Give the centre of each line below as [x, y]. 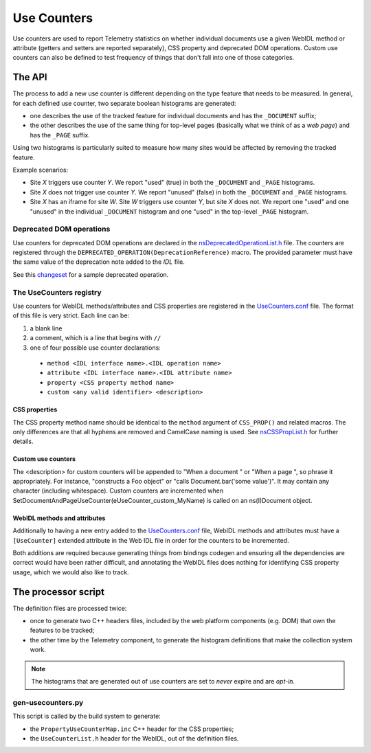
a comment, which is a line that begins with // [95, 338]
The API [30, 77]
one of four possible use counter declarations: [95, 348]
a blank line [46, 328]
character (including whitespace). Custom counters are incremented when [118, 491]
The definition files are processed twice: [70, 608]
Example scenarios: [41, 170]
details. [23, 441]
